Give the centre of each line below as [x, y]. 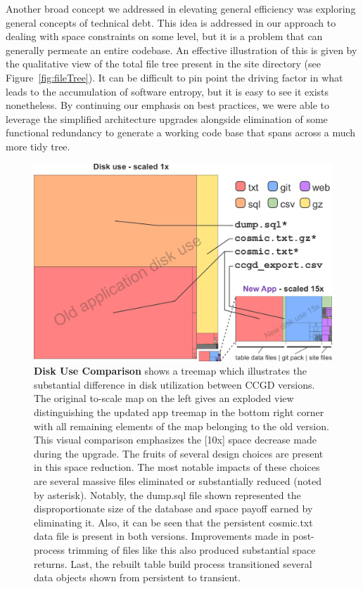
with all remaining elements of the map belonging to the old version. [181, 426]
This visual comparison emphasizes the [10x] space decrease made [175, 440]
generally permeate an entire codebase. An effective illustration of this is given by [181, 50]
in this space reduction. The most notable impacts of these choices [177, 467]
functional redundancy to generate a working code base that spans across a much [181, 132]
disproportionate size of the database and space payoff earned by [173, 509]
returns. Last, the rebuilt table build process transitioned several [173, 563]
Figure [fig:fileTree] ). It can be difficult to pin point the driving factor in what [174, 77]
